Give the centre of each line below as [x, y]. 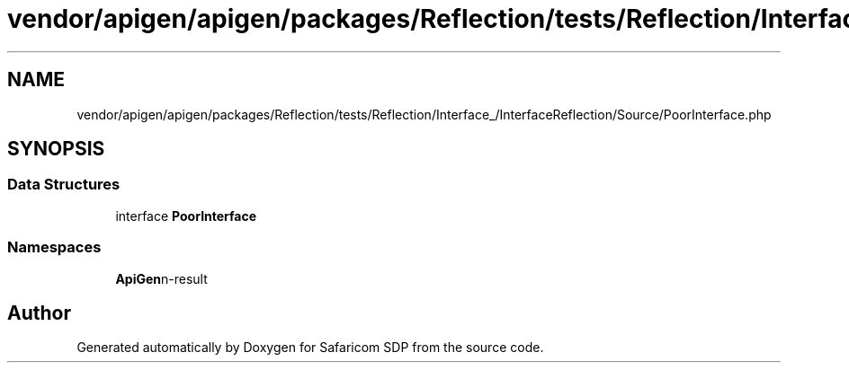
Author [39, 313]
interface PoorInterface [186, 216]
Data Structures [64, 185]
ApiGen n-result [161, 278]
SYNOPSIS [56, 149]
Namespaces [54, 247]
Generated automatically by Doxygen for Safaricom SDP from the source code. [310, 348]
